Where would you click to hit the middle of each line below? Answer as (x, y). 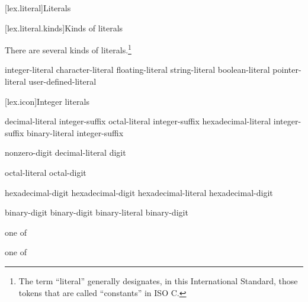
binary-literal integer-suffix (75, 132)
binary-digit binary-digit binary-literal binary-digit (97, 212)
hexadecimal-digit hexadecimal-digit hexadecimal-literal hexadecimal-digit (139, 192)
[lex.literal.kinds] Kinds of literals (64, 28)
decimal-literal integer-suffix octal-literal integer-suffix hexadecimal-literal (138, 121)
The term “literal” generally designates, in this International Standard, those (158, 280)
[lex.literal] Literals (38, 8)
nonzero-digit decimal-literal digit (65, 152)
